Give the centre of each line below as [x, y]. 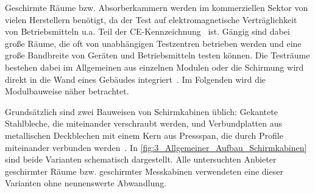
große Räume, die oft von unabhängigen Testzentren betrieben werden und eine [153, 43]
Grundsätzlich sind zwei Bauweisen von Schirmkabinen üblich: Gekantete [141, 111]
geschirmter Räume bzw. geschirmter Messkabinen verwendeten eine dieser [144, 171]
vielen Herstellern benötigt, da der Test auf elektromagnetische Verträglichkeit [151, 19]
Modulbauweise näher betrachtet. [67, 91]
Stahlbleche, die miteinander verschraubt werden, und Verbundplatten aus [144, 123]
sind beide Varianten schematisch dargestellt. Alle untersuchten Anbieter [141, 159]
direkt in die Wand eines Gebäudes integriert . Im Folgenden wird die [136, 79]
